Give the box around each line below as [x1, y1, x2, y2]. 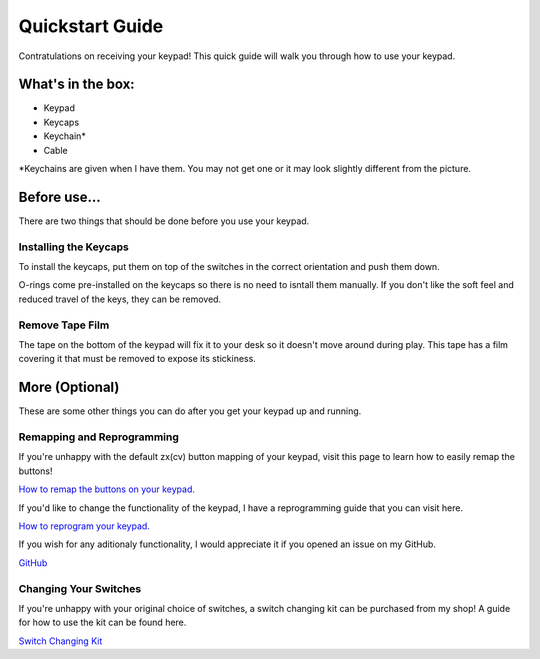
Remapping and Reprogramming [18, 430, 180, 444]
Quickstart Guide [18, 15, 164, 37]
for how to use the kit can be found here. [18, 616, 187, 629]
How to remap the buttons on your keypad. [18, 483, 195, 495]
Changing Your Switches [18, 581, 142, 595]
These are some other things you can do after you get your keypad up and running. [18, 405, 362, 417]
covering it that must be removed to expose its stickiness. [18, 353, 257, 365]
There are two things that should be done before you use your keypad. [18, 215, 310, 227]
